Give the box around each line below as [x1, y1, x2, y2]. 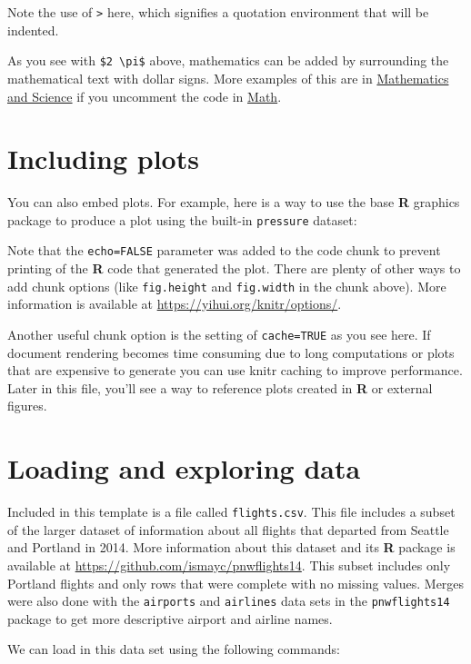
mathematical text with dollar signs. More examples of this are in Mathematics [7, 68, 449, 87]
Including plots [7, 140, 199, 177]
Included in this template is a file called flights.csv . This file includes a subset [7, 502, 456, 521]
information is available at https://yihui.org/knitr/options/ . [7, 294, 342, 313]
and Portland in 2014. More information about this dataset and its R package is [7, 538, 456, 557]
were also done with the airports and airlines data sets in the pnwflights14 [7, 591, 450, 610]
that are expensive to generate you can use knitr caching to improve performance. [7, 361, 463, 380]
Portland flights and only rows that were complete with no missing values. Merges [7, 573, 465, 592]
